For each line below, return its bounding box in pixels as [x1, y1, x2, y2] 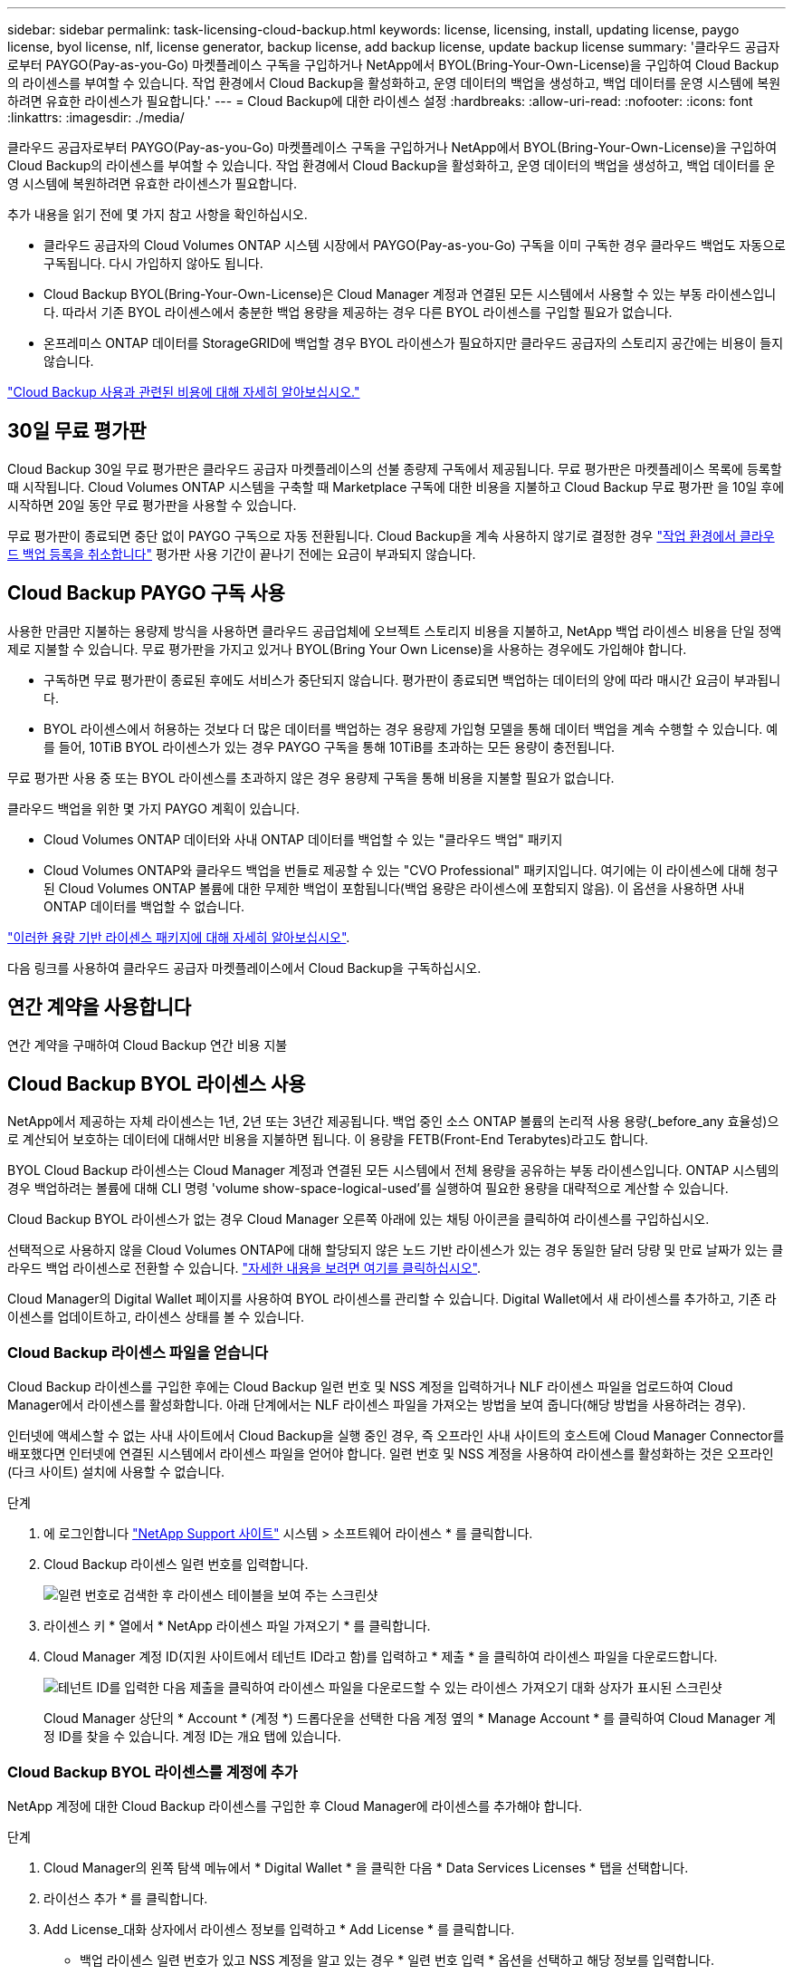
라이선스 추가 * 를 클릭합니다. [43, 1890, 208, 1906]
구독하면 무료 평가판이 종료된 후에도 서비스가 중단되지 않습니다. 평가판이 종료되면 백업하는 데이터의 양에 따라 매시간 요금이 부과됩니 [43, 671, 781, 688]
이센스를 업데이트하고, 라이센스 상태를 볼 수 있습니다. [7, 1309, 304, 1325]
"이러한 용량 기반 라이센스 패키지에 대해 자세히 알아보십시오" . [7, 929, 350, 945]
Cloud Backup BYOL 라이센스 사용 [7, 1072, 306, 1095]
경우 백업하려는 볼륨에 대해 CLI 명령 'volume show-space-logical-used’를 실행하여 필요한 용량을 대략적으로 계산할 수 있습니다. [7, 1180, 729, 1197]
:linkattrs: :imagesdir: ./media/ [7, 110, 185, 125]
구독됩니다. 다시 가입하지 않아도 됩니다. [43, 255, 263, 271]
